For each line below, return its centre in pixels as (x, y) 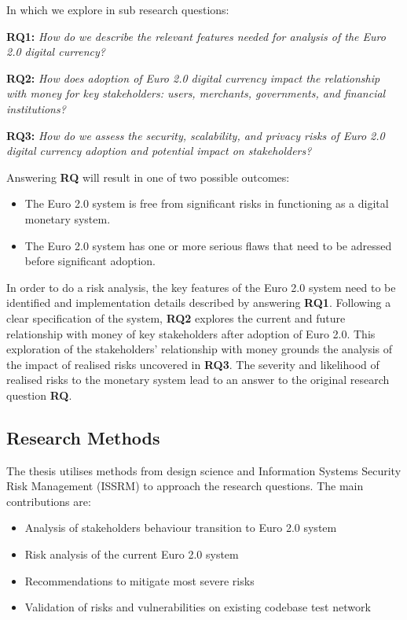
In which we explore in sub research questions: (118, 9)
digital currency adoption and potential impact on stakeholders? (159, 151)
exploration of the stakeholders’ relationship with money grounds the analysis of (200, 349)
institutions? (36, 108)
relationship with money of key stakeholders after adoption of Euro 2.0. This (191, 333)
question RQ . (39, 395)
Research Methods (83, 437)
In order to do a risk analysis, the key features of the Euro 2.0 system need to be (201, 287)
